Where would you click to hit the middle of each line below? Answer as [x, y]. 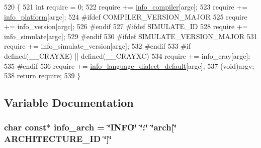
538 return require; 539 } [42, 76]
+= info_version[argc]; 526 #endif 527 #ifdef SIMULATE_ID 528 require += [126, 26]
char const [25, 127]
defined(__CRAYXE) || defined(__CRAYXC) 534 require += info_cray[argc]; [127, 55]
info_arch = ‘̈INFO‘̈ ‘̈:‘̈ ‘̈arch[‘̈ [115, 127]
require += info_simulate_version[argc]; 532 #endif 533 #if [97, 46]
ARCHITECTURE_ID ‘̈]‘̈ [58, 139]
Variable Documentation [69, 103]
